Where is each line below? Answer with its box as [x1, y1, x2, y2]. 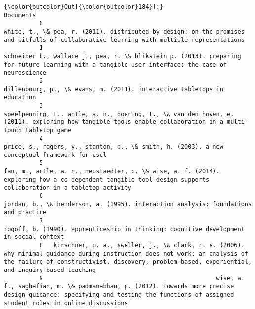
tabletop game [25, 126, 72, 134]
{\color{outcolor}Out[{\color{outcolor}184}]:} [4, 3, 164, 10]
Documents [4, 11, 36, 19]
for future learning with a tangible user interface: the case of [4, 61, 227, 68]
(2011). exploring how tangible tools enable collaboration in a [4, 118, 223, 126]
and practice [4, 209, 46, 216]
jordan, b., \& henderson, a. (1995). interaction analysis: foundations [4, 200, 252, 208]
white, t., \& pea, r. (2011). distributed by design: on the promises [4, 28, 245, 35]
